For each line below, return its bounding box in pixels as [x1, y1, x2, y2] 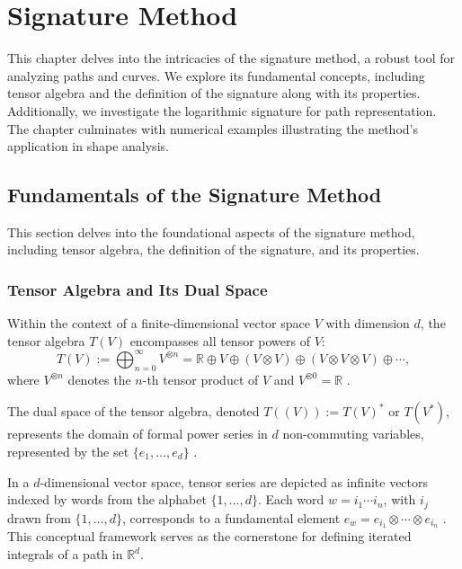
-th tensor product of [142, 369, 259, 388]
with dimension [325, 314, 410, 333]
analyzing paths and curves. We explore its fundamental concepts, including [7, 66, 425, 84]
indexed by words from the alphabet [7, 490, 207, 509]
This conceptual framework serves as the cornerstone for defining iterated [7, 527, 412, 546]
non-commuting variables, [282, 424, 424, 443]
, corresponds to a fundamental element [122, 508, 341, 527]
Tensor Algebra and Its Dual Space [7, 279, 268, 300]
